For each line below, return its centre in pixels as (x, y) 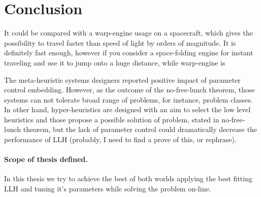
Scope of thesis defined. (46, 159)
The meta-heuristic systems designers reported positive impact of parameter (122, 79)
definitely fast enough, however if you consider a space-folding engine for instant (129, 53)
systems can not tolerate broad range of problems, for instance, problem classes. (128, 99)
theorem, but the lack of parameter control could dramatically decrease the (140, 129)
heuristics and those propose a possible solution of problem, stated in (112, 119)
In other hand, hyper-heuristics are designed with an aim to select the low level (127, 109)
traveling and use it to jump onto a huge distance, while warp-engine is (115, 62)
